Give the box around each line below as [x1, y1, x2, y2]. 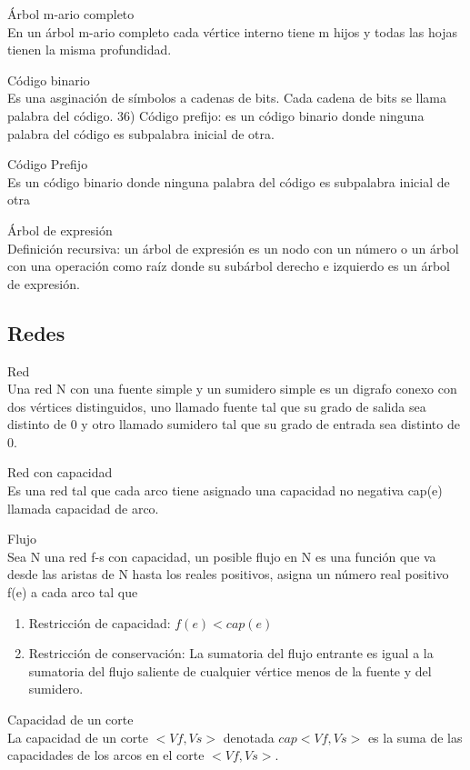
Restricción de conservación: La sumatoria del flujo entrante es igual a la [28, 644, 434, 663]
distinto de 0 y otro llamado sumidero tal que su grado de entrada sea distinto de [7, 415, 460, 434]
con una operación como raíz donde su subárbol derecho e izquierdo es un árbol [7, 256, 450, 275]
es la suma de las [367, 727, 463, 746]
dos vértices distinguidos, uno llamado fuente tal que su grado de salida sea [7, 396, 426, 415]
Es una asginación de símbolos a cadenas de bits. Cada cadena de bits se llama [7, 88, 446, 107]
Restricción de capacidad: [28, 613, 171, 632]
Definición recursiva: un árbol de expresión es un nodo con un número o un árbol [7, 238, 459, 257]
